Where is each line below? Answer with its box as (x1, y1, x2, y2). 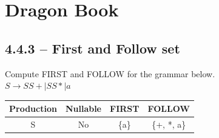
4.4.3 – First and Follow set (5, 38, 180, 57)
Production (9, 102, 57, 115)
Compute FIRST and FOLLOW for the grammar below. (5, 67, 215, 80)
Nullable (65, 102, 102, 115)
